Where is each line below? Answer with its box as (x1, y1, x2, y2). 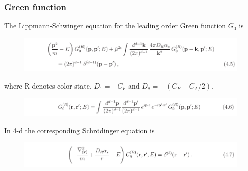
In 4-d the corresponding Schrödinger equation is (4, 125, 155, 135)
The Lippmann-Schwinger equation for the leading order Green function (4, 20, 226, 31)
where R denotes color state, (4, 80, 92, 91)
